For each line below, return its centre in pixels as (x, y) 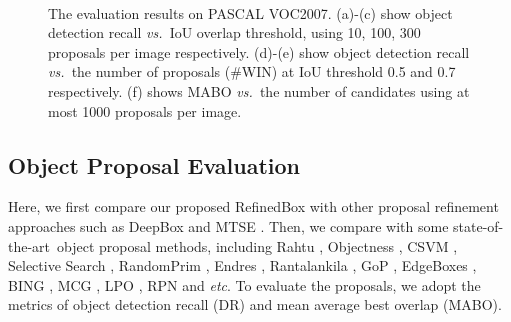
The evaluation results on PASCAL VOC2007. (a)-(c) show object (250, 12)
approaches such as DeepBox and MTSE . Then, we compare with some (228, 225)
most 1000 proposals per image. (145, 110)
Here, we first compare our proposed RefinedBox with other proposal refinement (253, 206)
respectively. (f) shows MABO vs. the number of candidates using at (259, 90)
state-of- (478, 225)
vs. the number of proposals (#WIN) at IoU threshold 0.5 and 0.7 (252, 71)
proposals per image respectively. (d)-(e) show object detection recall (259, 51)
